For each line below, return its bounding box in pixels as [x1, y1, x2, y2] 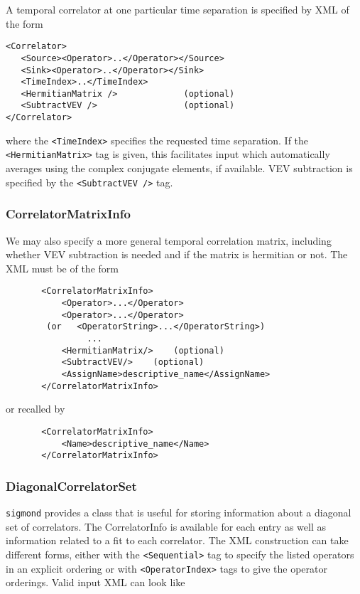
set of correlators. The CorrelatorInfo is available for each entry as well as [6, 519, 326, 534]
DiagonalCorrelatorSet [6, 477, 137, 494]
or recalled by [6, 401, 65, 416]
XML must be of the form [6, 260, 119, 275]
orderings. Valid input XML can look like [6, 575, 185, 590]
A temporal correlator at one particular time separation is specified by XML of [6, 2, 349, 16]
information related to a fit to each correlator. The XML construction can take [6, 533, 349, 548]
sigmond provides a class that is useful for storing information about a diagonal [6, 505, 351, 520]
